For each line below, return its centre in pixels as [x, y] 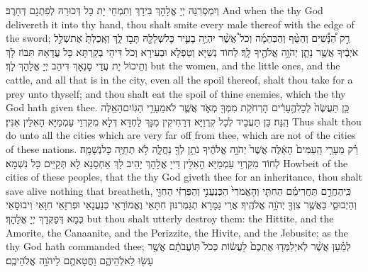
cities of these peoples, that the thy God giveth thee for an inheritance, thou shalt [184, 177]
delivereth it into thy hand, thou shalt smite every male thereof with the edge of [180, 24]
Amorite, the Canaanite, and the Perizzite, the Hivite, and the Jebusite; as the [177, 232]
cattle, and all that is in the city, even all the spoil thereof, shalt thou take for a [179, 79]
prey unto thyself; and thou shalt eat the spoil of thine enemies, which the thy [176, 93]
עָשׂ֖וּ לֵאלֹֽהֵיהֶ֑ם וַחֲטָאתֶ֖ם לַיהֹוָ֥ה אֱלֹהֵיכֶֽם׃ [80, 260]
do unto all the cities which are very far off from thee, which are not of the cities [181, 135]
